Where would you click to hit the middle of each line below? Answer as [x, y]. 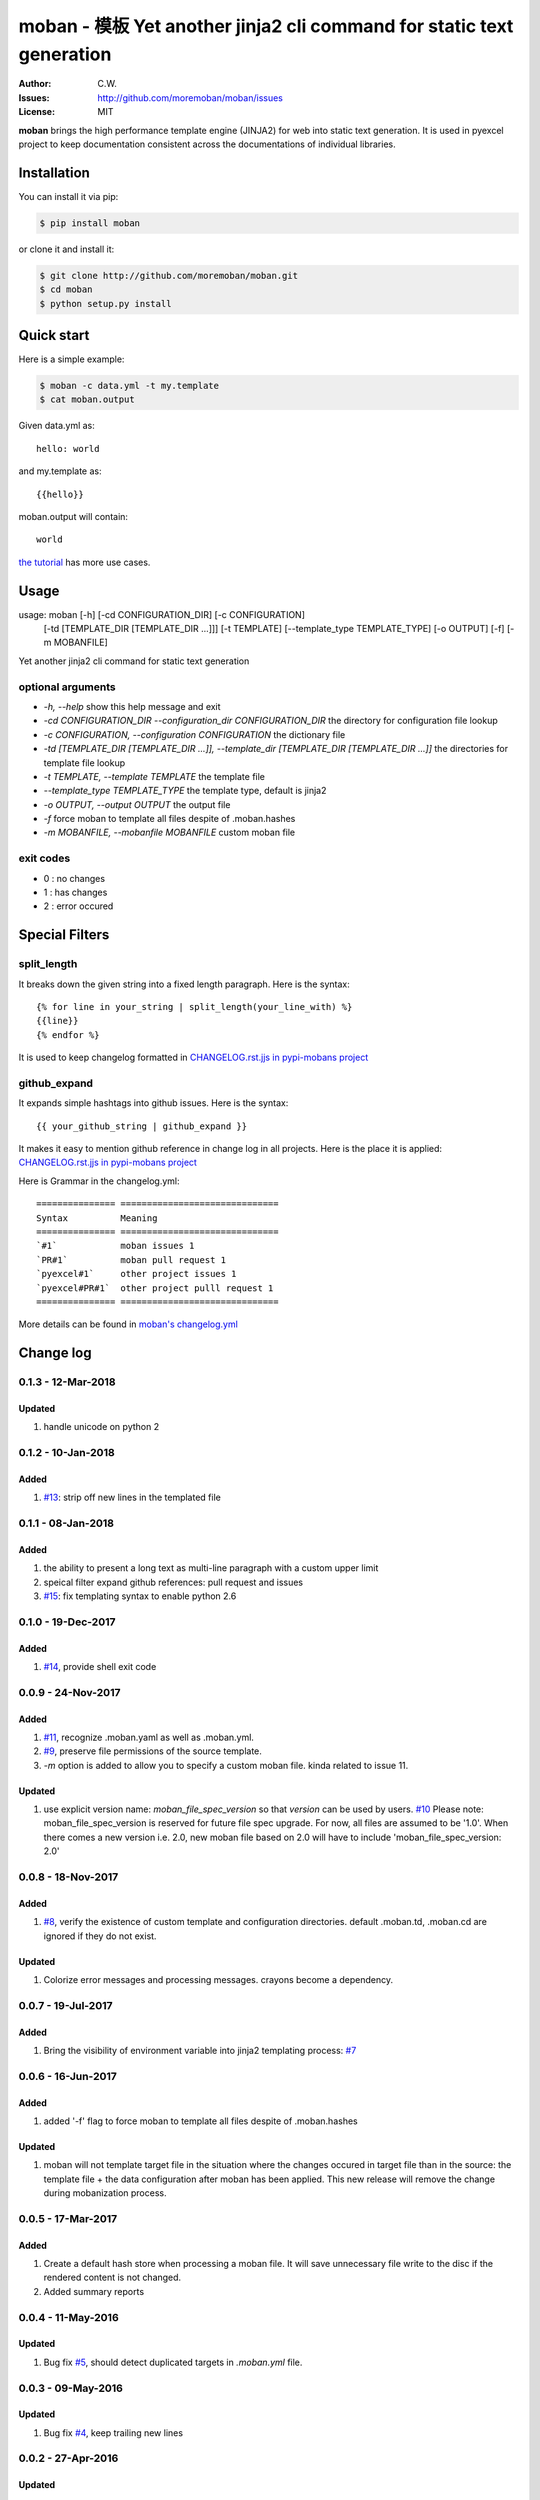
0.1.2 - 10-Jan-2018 [66, 1453]
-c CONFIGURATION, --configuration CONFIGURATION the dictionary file [194, 734]
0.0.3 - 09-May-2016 [71, 2388]
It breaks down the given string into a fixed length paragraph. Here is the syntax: [184, 984]
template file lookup [84, 762]
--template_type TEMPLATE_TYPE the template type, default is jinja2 [185, 791]
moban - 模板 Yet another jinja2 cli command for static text [266, 26]
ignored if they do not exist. [100, 1936]
